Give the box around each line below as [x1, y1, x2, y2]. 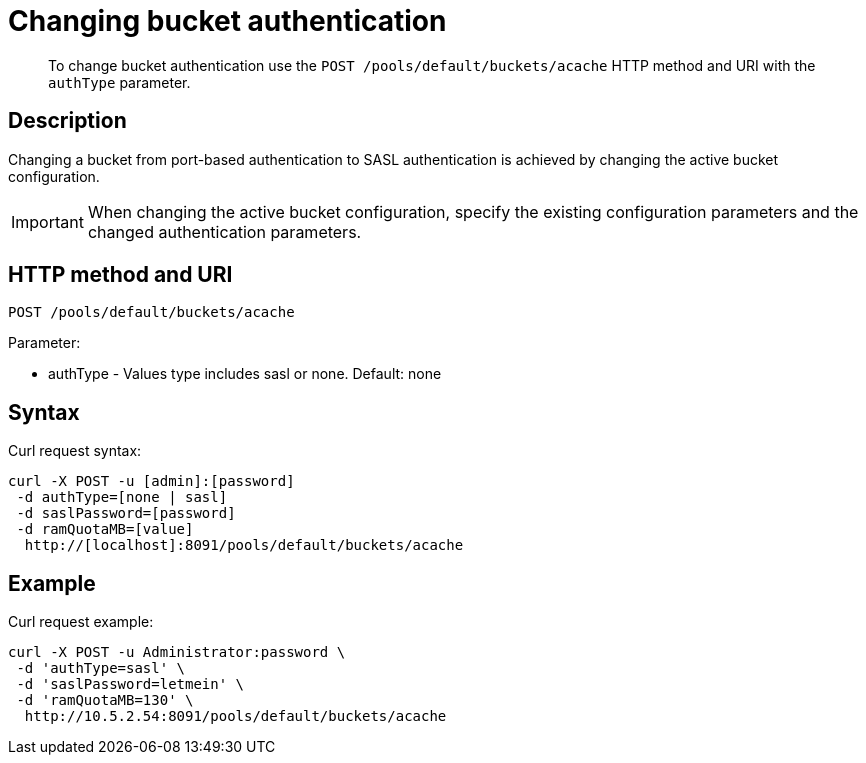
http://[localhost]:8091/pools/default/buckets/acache [24, 537, 464, 554]
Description [8, 108, 127, 134]
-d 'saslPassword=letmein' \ [16, 676, 245, 693]
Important [11, 211, 84, 232]
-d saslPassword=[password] [16, 505, 236, 522]
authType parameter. [48, 73, 191, 91]
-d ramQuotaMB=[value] [16, 521, 194, 538]
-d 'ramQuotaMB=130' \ [16, 692, 194, 709]
